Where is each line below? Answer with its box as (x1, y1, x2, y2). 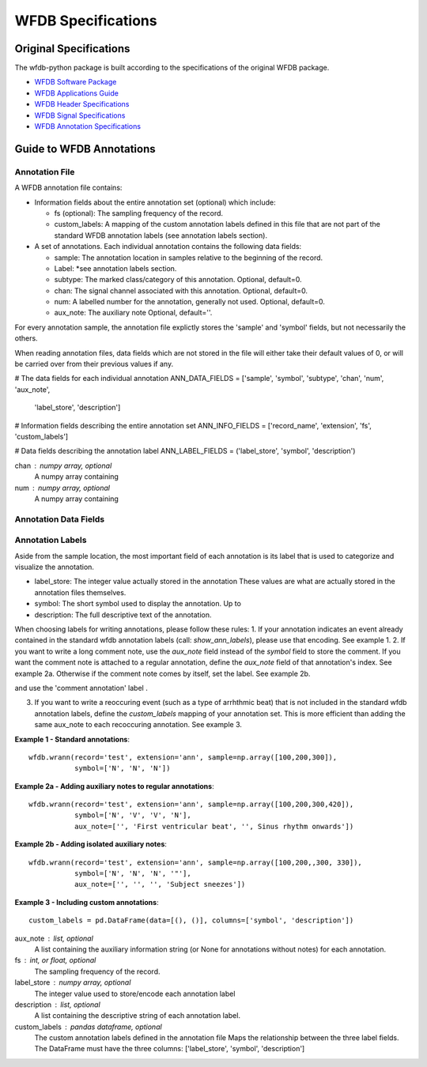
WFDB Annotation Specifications (34, 122, 142, 131)
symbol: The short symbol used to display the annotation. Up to (34, 599, 241, 609)
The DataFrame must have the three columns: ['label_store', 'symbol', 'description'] (34, 1044, 305, 1054)
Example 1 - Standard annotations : (14, 734, 130, 744)
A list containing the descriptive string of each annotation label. (34, 1011, 241, 1020)
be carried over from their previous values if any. (14, 360, 174, 369)
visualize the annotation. (14, 562, 95, 572)
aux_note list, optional (14, 933, 94, 943)
